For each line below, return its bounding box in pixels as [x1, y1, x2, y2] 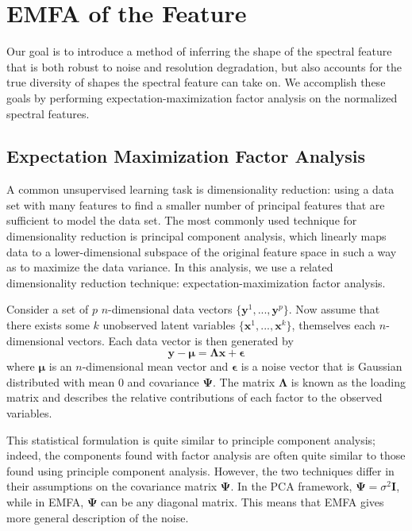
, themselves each [291, 317, 376, 333]
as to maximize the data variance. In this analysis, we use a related [6, 259, 333, 275]
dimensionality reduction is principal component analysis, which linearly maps [6, 228, 387, 244]
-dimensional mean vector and [82, 358, 229, 375]
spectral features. [6, 105, 90, 121]
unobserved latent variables [102, 317, 236, 333]
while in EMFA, [6, 493, 84, 510]
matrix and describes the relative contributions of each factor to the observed [6, 389, 383, 406]
